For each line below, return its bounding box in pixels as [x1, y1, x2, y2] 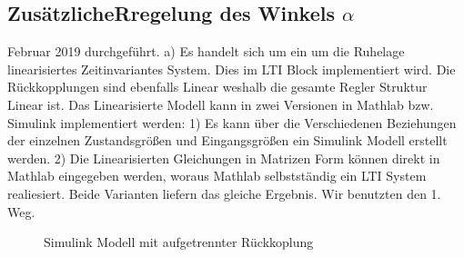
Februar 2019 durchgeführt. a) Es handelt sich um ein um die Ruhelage [7, 42, 405, 61]
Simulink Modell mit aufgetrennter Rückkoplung [44, 232, 314, 252]
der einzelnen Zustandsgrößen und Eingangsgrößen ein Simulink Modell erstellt [7, 131, 448, 150]
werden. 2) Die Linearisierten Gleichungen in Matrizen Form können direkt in [7, 148, 440, 167]
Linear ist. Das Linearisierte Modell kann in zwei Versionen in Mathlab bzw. [7, 94, 434, 114]
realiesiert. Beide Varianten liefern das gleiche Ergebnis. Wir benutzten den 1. [7, 183, 441, 203]
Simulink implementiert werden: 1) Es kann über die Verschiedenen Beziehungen [7, 113, 457, 132]
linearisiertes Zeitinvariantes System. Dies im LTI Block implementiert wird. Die [7, 59, 456, 78]
